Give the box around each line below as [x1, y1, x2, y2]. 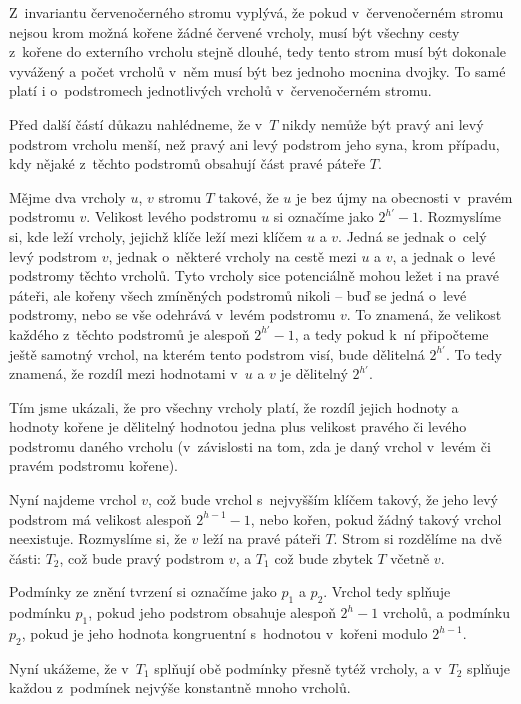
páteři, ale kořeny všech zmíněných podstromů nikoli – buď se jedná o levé [9, 284, 467, 305]
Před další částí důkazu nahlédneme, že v [9, 113, 263, 134]
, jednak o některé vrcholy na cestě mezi [108, 245, 357, 266]
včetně [390, 547, 430, 568]
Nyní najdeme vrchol [9, 489, 137, 510]
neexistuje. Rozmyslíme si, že [9, 528, 187, 549]
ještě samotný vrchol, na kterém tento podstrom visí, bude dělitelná [9, 343, 425, 364]
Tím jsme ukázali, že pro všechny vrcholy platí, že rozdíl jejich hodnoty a [9, 396, 459, 417]
